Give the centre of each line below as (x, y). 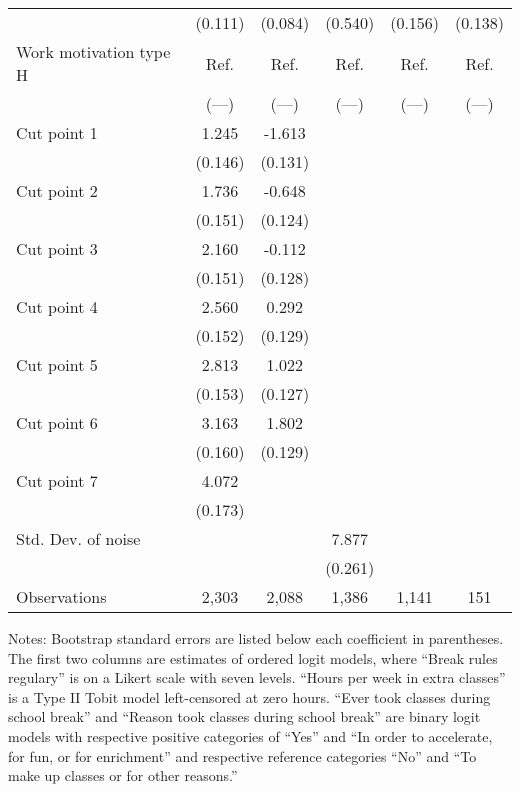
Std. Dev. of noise (78, 538)
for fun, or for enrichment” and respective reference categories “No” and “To (242, 755)
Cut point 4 (57, 306)
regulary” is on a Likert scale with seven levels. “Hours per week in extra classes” (257, 677)
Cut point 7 (57, 480)
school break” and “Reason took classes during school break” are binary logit (244, 716)
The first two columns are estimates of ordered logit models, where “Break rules (253, 657)
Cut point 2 (57, 190)
